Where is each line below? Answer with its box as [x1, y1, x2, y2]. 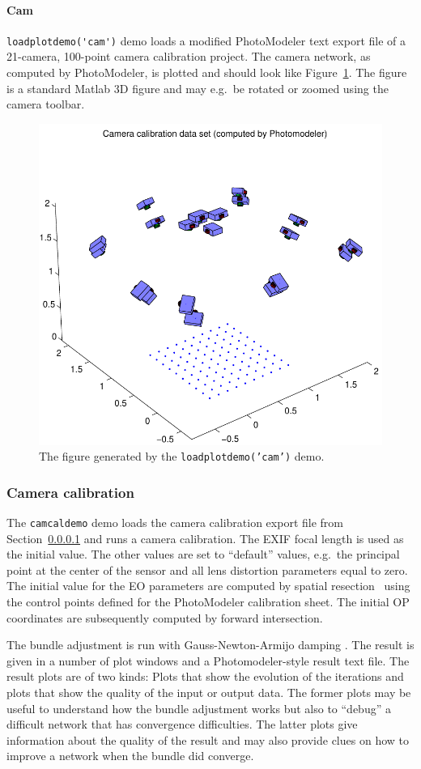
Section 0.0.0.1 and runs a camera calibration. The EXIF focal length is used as [6, 529, 404, 546]
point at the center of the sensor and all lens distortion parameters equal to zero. [6, 561, 408, 578]
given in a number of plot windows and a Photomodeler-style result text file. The [6, 652, 410, 669]
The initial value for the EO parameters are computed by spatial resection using [6, 577, 410, 594]
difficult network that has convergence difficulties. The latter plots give [6, 716, 358, 733]
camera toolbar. [6, 96, 85, 113]
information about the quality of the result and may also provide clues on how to [6, 731, 409, 748]
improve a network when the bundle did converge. [6, 747, 254, 764]
